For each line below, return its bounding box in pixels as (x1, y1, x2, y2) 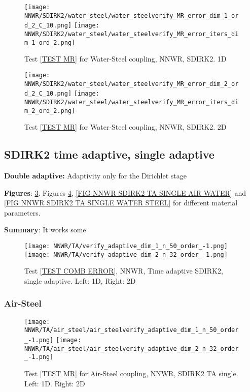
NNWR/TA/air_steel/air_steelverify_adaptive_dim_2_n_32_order (24, 345, 239, 352)
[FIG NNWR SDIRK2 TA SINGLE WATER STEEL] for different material (4, 197, 238, 208)
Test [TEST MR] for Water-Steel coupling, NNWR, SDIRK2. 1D (24, 53, 227, 64)
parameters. (4, 207, 41, 218)
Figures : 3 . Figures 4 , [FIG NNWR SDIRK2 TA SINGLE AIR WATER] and (4, 187, 246, 198)
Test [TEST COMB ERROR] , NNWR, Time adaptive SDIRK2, (24, 265, 223, 276)
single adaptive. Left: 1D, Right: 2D (24, 275, 136, 286)
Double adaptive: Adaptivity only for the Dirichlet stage (4, 170, 187, 180)
